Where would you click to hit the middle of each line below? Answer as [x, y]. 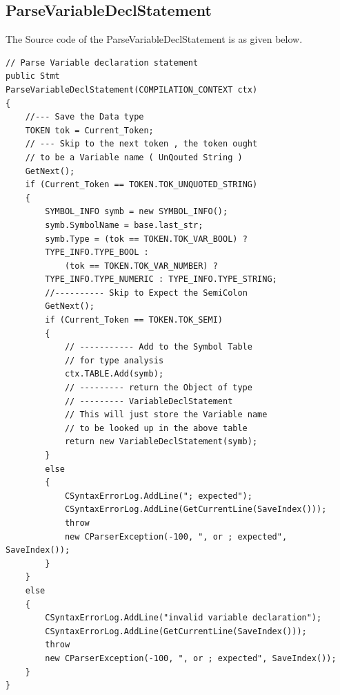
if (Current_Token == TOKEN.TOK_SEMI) [134, 320]
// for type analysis [114, 360]
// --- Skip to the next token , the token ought [141, 144]
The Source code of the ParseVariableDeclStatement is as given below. [154, 39]
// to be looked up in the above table [156, 428]
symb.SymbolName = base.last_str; [124, 225]
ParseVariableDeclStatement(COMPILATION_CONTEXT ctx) [132, 89]
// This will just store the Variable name [166, 415]
